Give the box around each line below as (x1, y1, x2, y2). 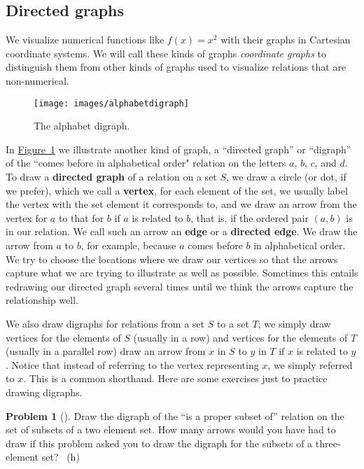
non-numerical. (6, 73, 69, 87)
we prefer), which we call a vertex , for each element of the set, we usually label (6, 183, 348, 197)
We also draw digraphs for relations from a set (6, 316, 205, 330)
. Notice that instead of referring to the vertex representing (6, 357, 259, 372)
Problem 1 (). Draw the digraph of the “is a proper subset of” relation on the (6, 408, 344, 423)
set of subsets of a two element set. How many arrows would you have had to (6, 422, 336, 437)
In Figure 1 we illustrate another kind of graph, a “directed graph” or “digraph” (6, 141, 351, 156)
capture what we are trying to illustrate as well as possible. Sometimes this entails (6, 265, 358, 280)
